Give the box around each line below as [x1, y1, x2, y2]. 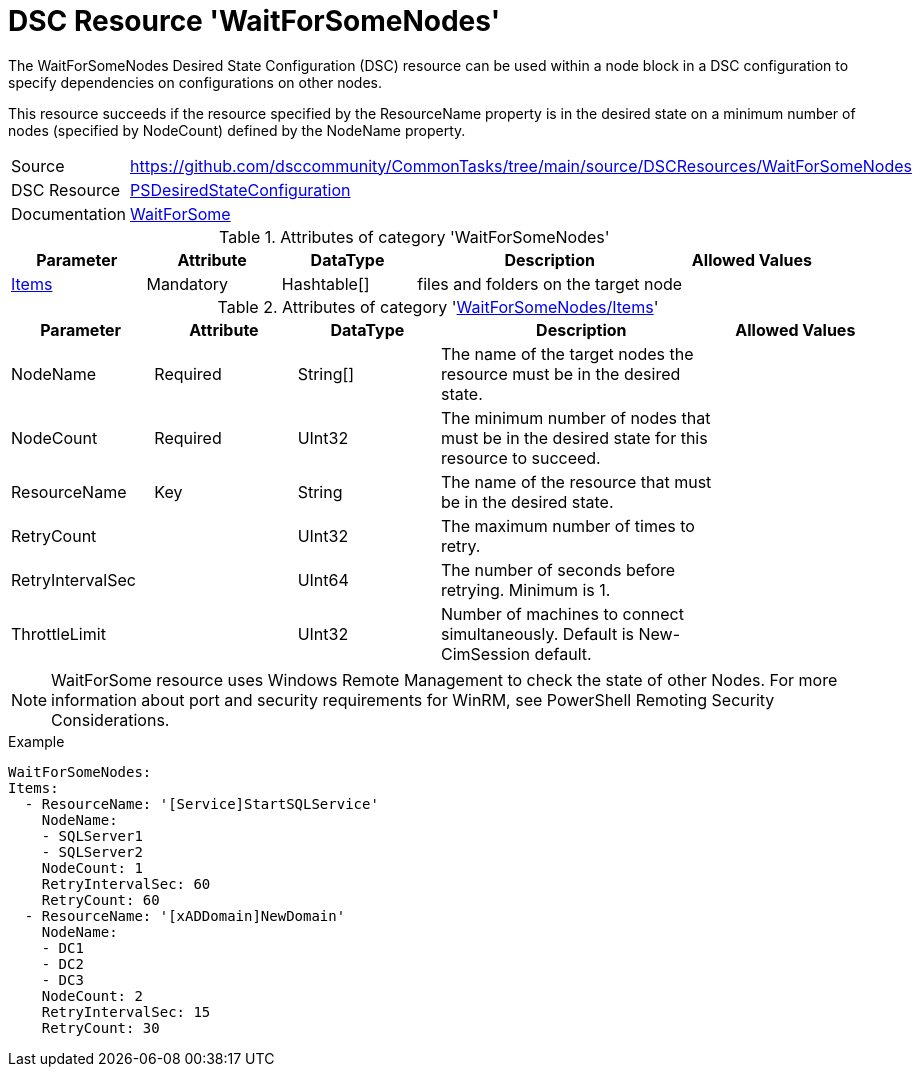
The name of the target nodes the [440, 343, 694, 364]
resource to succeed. [440, 447, 601, 468]
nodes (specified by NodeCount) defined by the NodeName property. [8, 121, 466, 139]
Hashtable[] [281, 273, 370, 294]
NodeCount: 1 [41, 859, 143, 876]
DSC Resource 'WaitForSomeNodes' [8, 4, 501, 38]
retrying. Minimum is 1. [440, 579, 611, 600]
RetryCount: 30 [41, 1019, 160, 1036]
